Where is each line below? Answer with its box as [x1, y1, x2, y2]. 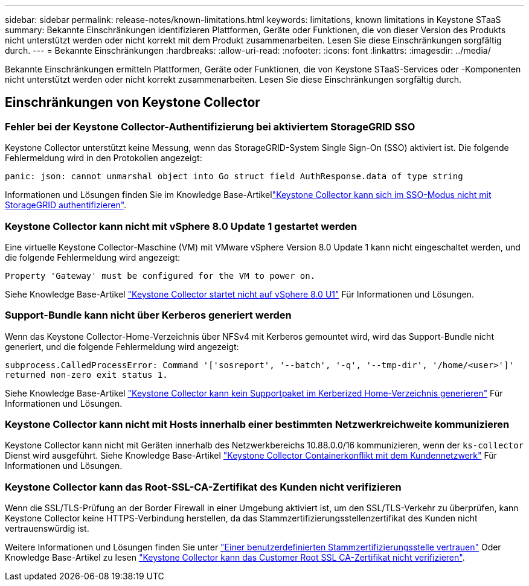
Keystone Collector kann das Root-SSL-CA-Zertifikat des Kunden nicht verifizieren [5, 480, 402, 493]
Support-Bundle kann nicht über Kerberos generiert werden [5, 309, 292, 322]
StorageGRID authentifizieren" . [5, 200, 127, 211]
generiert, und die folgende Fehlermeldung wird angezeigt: [5, 341, 239, 352]
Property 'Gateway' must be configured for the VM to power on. [5, 270, 316, 281]
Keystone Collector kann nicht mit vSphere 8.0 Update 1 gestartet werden [5, 220, 357, 232]
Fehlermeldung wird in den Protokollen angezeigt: [5, 153, 202, 164]
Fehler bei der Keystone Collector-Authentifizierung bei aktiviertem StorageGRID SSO [5, 120, 415, 133]
